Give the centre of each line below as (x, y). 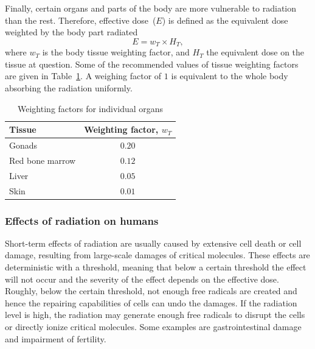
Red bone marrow (43, 160)
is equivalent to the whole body (230, 76)
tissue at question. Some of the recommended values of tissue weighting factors (152, 64)
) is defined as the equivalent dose (225, 20)
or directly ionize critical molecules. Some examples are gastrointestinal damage (153, 327)
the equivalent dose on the (255, 52)
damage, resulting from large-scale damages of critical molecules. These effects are (157, 255)
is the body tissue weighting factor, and (116, 52)
